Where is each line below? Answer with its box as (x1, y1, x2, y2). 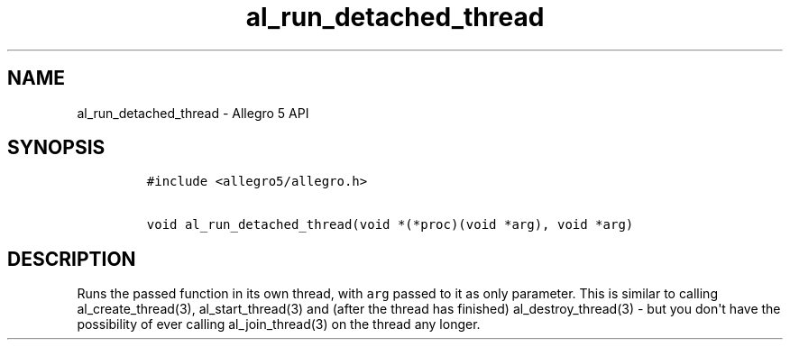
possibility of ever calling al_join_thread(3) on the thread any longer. (77, 316, 481, 333)
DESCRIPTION (7, 247, 136, 270)
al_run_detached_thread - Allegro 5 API (77, 105, 309, 121)
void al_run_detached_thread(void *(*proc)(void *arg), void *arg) (146, 217, 634, 233)
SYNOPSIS (7, 136, 106, 160)
